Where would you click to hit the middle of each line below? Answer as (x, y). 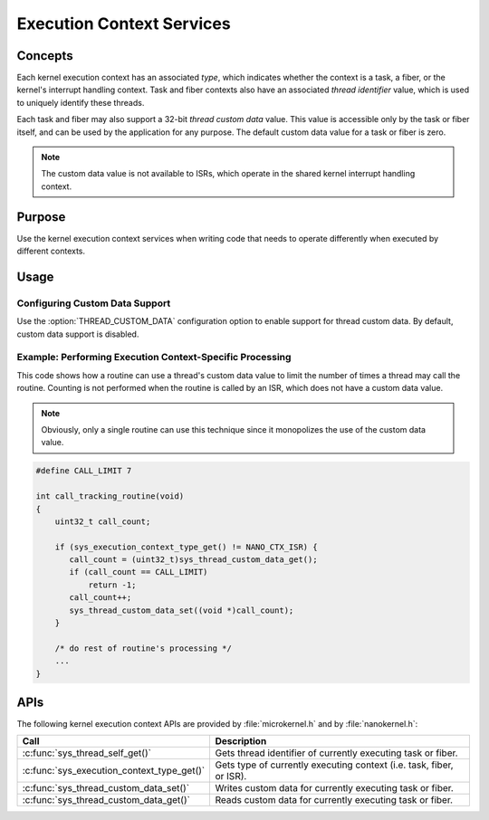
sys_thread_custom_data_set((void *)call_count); (182, 610)
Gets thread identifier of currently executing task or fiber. (336, 753)
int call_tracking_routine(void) (110, 496)
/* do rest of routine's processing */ (144, 648)
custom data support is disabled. (78, 334)
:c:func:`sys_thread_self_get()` (86, 753)
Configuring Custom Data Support (94, 303)
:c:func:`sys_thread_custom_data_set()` (106, 788)
